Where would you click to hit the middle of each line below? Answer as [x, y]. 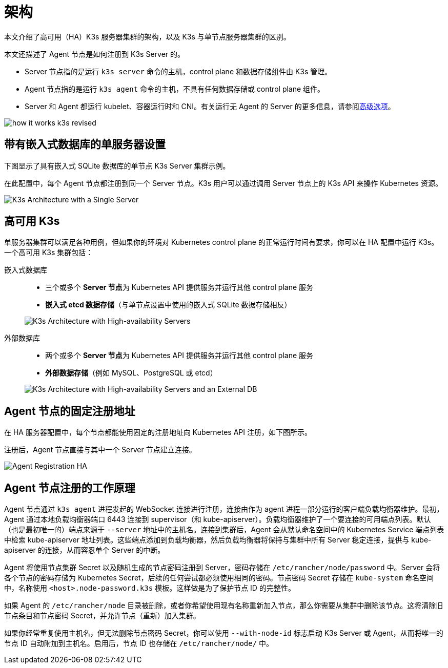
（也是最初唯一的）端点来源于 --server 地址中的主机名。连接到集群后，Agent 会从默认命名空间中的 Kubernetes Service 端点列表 [224, 530]
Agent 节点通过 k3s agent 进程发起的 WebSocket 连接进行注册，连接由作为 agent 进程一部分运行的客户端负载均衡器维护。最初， [224, 509]
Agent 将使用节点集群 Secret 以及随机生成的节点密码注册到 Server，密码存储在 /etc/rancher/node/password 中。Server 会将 [222, 568]
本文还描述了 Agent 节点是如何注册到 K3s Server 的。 [95, 54]
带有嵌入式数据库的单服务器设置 [85, 144]
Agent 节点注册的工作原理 [70, 488]
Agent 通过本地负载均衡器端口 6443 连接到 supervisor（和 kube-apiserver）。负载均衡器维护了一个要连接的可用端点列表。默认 [218, 519]
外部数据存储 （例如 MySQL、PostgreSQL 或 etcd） [131, 373]
